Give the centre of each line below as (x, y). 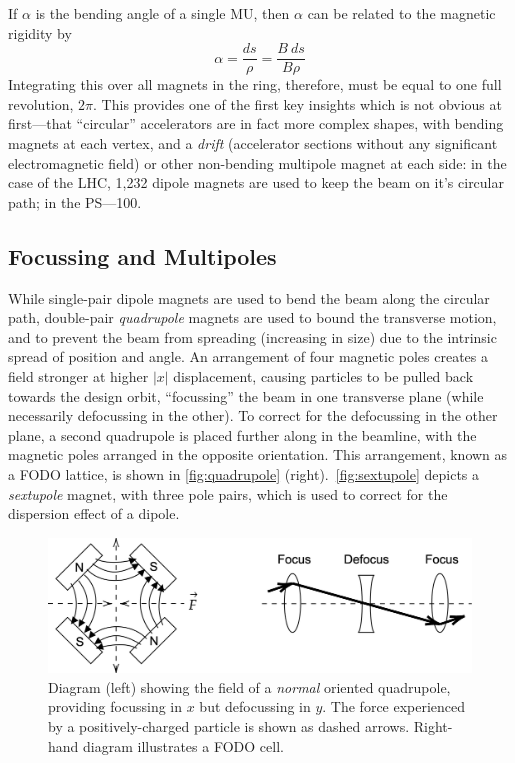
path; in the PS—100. (75, 201)
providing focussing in (115, 706)
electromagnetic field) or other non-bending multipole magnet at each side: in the (257, 162)
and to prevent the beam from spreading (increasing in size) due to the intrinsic (252, 336)
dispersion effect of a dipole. (94, 513)
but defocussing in (255, 706)
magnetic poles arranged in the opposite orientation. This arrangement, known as (258, 454)
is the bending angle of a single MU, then (162, 13)
